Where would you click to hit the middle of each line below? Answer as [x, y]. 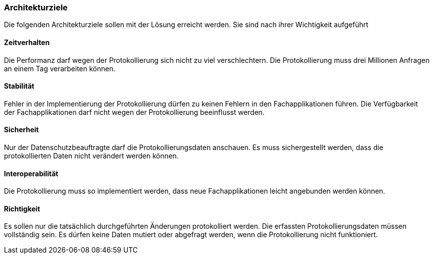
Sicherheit [22, 130]
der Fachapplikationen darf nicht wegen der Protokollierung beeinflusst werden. [134, 112]
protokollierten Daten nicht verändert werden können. [91, 156]
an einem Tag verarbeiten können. [60, 68]
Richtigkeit [22, 208]
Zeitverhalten [27, 42]
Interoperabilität [31, 173]
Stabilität [19, 86]
